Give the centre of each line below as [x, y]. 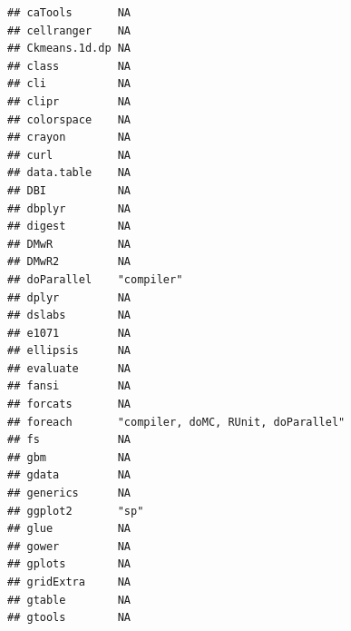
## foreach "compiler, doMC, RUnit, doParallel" [176, 422]
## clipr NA [69, 101]
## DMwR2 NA [69, 262]
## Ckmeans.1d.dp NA [69, 49]
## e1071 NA [69, 333]
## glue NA [69, 529]
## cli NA [69, 84]
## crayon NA [69, 138]
